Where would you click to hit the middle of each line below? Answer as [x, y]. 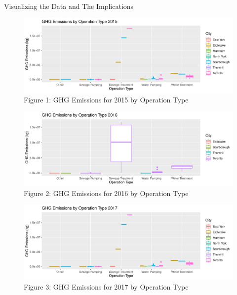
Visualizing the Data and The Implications [69, 6]
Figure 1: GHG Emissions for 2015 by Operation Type [106, 99]
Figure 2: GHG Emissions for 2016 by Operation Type [106, 193]
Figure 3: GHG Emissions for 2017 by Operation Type [106, 286]
